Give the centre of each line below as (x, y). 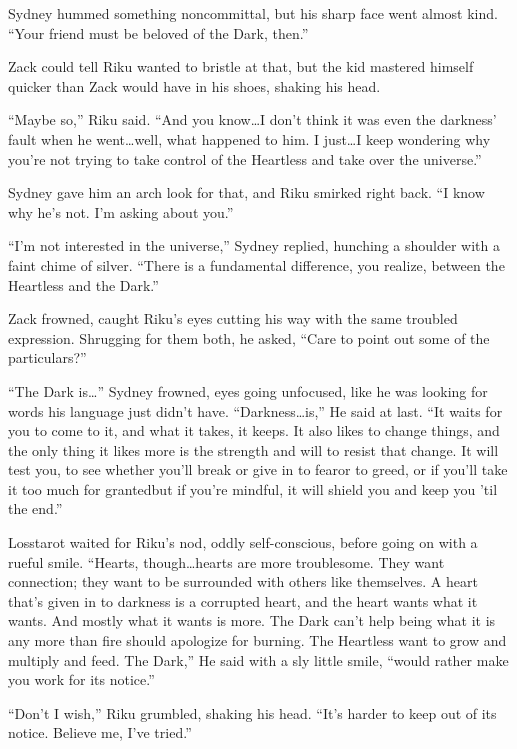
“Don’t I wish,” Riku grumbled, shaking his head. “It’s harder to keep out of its (252, 712)
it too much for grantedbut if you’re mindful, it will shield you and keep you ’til (253, 488)
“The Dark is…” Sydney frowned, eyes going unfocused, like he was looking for (248, 390)
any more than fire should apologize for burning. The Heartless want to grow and (257, 640)
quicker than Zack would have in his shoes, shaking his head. (194, 85)
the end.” (35, 508)
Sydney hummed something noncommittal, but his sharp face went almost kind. (253, 13)
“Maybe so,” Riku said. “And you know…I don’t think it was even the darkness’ (252, 119)
